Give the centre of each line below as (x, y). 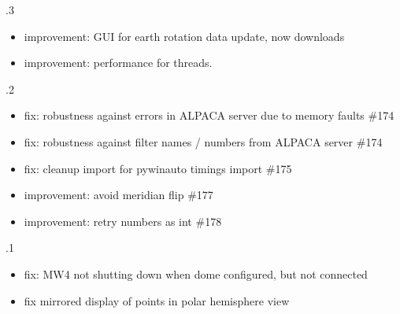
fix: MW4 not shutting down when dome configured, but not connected (196, 273)
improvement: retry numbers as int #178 (123, 221)
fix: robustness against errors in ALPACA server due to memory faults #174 (209, 115)
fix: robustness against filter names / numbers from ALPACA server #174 (203, 141)
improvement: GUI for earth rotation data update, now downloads (184, 36)
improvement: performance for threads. (118, 63)
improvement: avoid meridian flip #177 (119, 195)
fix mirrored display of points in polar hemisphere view (157, 300)
